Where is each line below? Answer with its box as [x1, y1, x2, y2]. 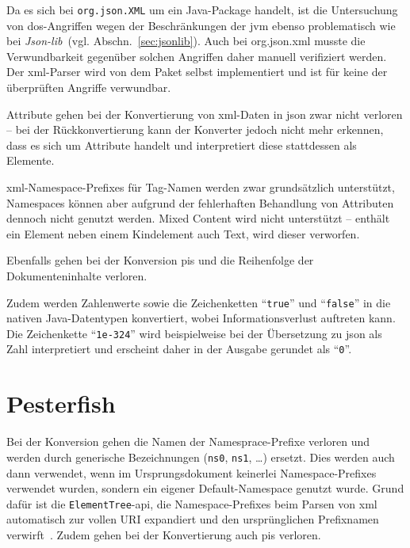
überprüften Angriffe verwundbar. [6, 79, 171, 96]
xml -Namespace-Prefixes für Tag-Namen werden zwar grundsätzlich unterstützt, [6, 179, 395, 195]
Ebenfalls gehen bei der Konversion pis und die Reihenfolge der [6, 252, 314, 268]
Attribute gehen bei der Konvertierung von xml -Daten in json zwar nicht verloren [6, 105, 403, 122]
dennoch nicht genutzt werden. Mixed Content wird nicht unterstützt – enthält [6, 210, 390, 226]
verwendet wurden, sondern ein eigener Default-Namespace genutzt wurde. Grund [6, 480, 404, 497]
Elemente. [6, 152, 55, 169]
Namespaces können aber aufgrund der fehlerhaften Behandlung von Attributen [6, 194, 394, 211]
